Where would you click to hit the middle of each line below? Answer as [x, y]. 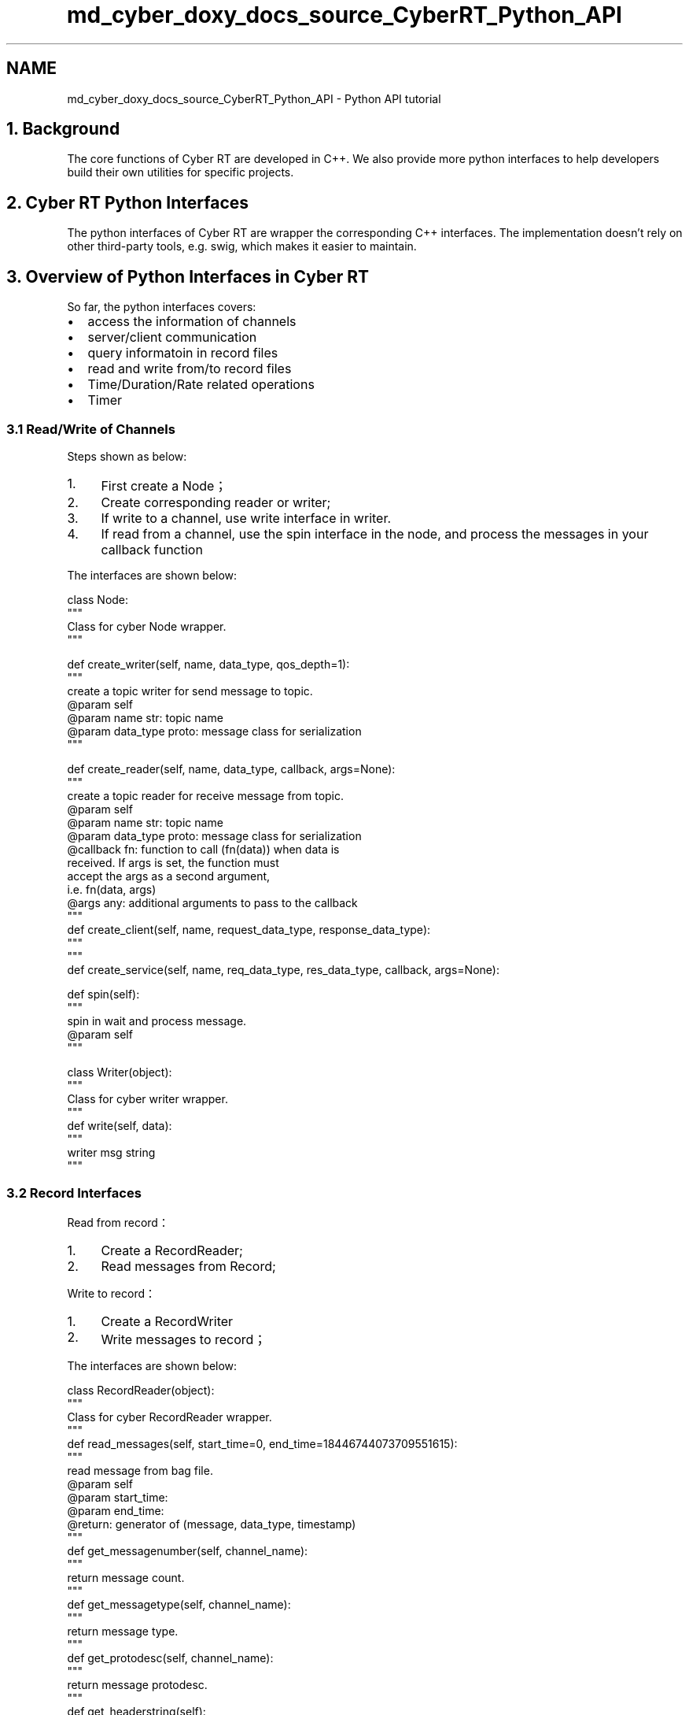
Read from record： [118, 1222]
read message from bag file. [140, 1470]
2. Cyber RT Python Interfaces [128, 202]
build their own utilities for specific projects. [181, 172]
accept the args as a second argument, [169, 876]
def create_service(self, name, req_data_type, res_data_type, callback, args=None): [283, 969]
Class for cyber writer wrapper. [147, 1098]
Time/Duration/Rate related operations [201, 385]
